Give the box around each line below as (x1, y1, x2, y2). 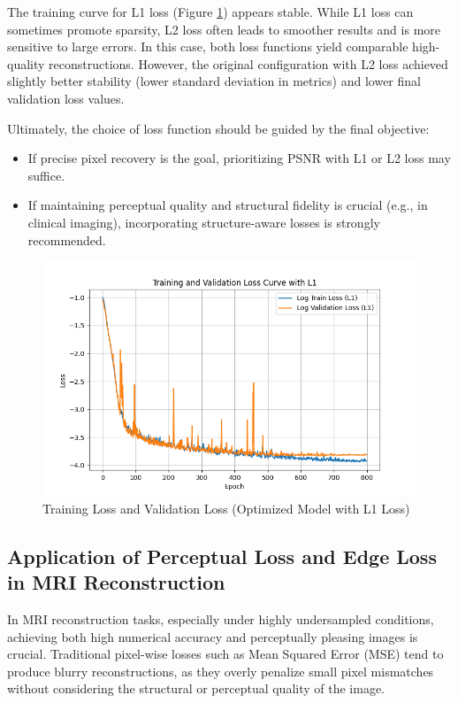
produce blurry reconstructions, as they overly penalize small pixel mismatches (7, 661, 434, 680)
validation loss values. (7, 89, 125, 107)
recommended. (27, 230, 106, 249)
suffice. (27, 166, 65, 184)
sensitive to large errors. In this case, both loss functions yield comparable (7, 37, 408, 56)
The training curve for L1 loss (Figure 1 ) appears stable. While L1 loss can (7, 3, 414, 20)
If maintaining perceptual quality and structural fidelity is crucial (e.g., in (27, 196, 428, 214)
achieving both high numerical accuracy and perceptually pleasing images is (7, 627, 418, 645)
